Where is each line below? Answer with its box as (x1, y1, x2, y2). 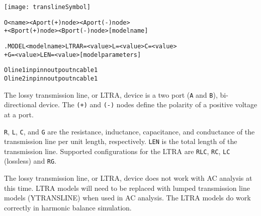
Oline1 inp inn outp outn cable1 (4, 66, 98, 74)
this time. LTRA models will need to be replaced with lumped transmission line (4, 182, 250, 193)
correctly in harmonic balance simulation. (4, 202, 132, 212)
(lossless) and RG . (4, 156, 57, 166)
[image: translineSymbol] (4, 4, 91, 11)
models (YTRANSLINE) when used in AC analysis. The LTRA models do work (4, 192, 251, 203)
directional (4, 99, 37, 110)
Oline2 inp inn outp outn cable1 (4, 75, 98, 82)
